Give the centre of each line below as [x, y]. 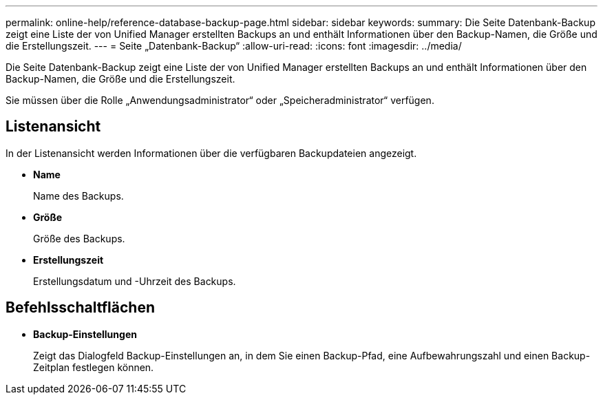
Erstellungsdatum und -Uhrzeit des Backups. [135, 281]
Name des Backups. [78, 196]
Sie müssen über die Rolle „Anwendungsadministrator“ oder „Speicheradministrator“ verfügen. [220, 100]
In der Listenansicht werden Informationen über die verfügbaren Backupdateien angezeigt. [211, 153]
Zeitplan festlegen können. [94, 367]
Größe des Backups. [79, 238]
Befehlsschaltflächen [80, 308]
